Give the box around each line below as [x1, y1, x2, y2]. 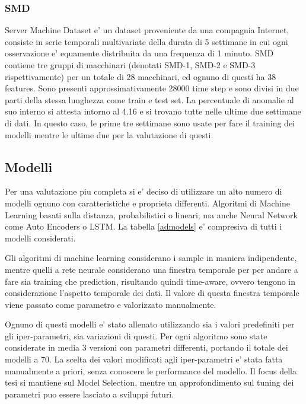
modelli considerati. [5, 231, 76, 244]
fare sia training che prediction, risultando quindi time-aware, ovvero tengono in [5, 275, 296, 287]
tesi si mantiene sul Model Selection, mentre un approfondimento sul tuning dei [5, 376, 294, 389]
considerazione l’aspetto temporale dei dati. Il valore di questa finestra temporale [5, 287, 299, 299]
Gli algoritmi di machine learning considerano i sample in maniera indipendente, [5, 252, 297, 264]
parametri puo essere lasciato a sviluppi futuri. [5, 387, 174, 400]
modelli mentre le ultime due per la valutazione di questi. [5, 128, 213, 141]
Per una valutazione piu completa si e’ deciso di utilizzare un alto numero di [5, 185, 282, 198]
